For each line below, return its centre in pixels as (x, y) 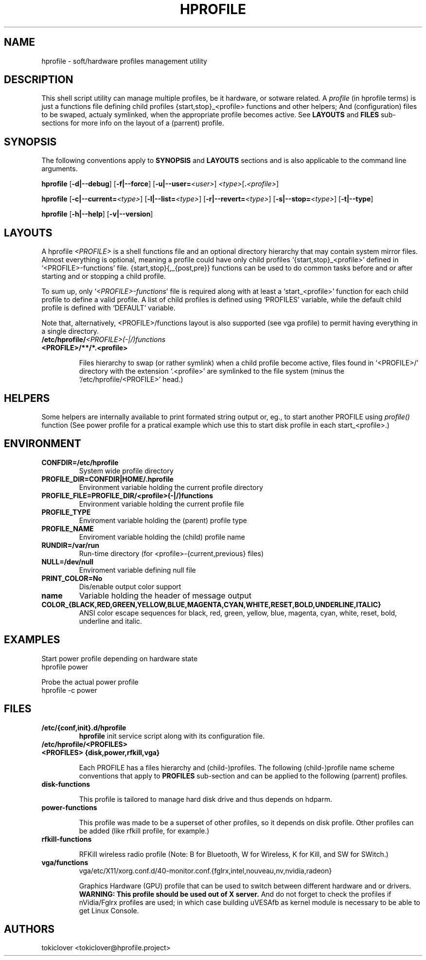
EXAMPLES (32, 640)
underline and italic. (111, 621)
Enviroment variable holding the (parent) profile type (163, 520)
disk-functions (66, 784)
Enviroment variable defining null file (137, 570)
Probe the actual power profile (90, 682)
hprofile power (65, 667)
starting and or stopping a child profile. (104, 276)
